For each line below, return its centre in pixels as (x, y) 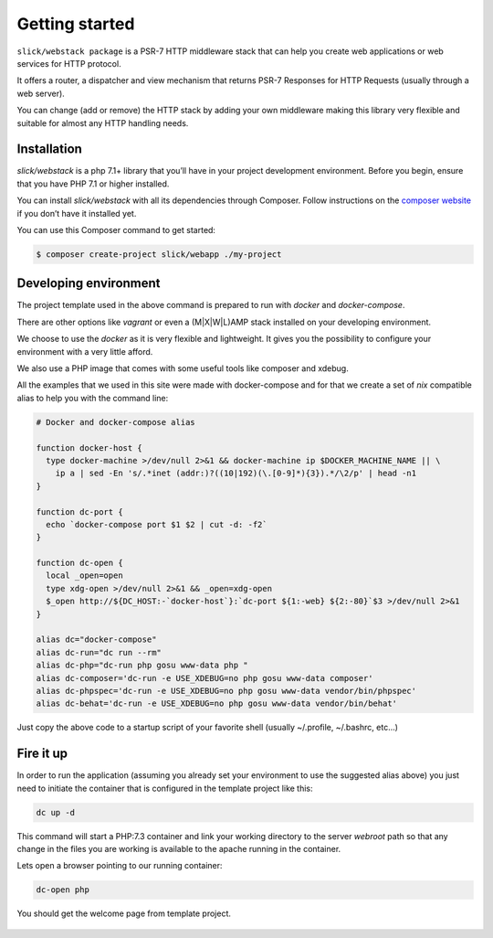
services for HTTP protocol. (69, 63)
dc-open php (63, 890)
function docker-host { (89, 448)
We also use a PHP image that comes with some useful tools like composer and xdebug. (183, 368)
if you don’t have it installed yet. (77, 213)
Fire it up (42, 754)
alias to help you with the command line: (93, 398)
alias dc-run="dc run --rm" (99, 652)
